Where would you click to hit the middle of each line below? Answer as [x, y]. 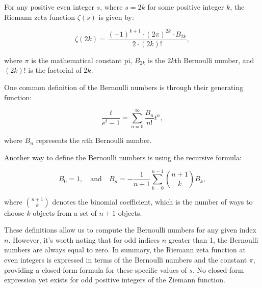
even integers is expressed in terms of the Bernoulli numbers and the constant [126, 259]
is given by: [116, 17]
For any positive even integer [49, 7]
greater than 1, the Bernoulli [213, 239]
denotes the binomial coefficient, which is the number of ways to [152, 201]
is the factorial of [55, 70]
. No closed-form [218, 269]
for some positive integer [186, 7]
